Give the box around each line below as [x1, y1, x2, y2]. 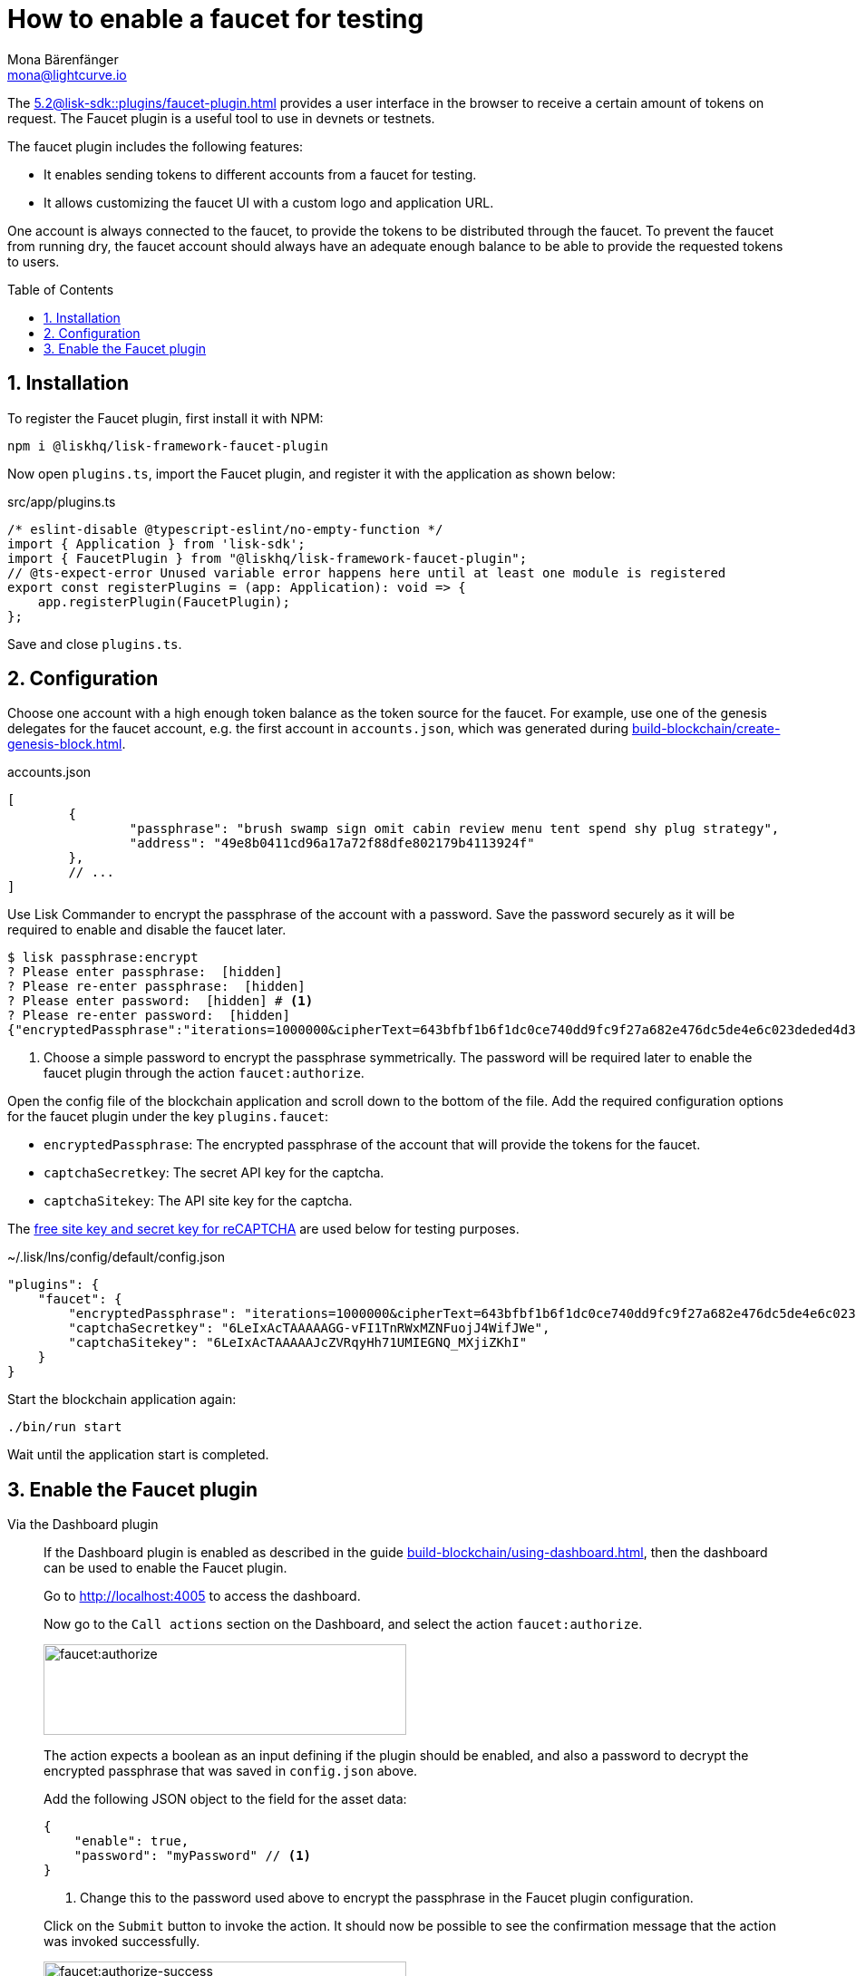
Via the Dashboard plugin [7, 1516, 159, 1533]
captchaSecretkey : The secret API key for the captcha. [44, 1165, 384, 1181]
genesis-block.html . [7, 736, 126, 752]
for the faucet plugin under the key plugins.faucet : [7, 1109, 329, 1125]
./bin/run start [7, 1419, 122, 1435]
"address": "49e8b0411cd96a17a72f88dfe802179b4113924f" [129, 836, 535, 851]
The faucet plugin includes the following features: [7, 138, 304, 154]
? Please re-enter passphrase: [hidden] [7, 979, 306, 994]
